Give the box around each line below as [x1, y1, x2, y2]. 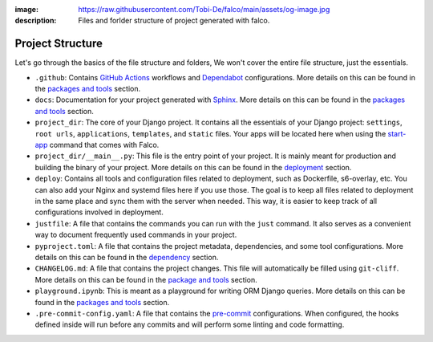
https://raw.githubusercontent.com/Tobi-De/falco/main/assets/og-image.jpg [78, 5, 330, 14]
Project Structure [14, 37, 103, 51]
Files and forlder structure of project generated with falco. [78, 16, 270, 26]
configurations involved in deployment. [34, 207, 164, 217]
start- [387, 128, 407, 138]
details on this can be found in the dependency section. [34, 252, 219, 262]
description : [14, 16, 57, 26]
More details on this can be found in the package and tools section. [34, 275, 258, 284]
